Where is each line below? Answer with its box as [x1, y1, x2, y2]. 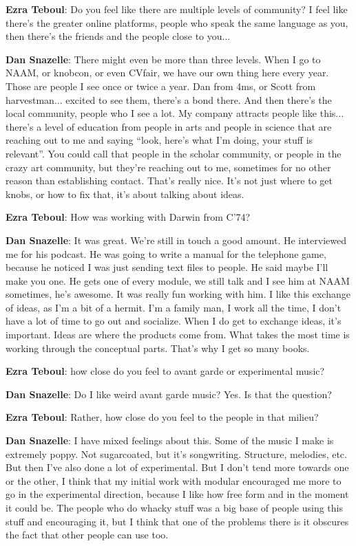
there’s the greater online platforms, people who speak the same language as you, [6, 15, 348, 30]
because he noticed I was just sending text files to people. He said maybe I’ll [6, 260, 328, 274]
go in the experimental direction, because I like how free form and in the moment [6, 487, 349, 501]
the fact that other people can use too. [6, 527, 169, 542]
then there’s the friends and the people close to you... [6, 29, 231, 43]
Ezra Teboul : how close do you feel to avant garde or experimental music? [6, 364, 325, 378]
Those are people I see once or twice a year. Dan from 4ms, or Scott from [6, 78, 316, 93]
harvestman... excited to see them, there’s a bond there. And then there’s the [6, 92, 332, 107]
